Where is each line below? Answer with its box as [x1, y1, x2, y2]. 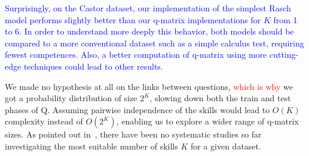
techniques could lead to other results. [23, 60, 163, 72]
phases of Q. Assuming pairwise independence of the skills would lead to [5, 103, 270, 116]
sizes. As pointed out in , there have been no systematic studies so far [5, 128, 262, 141]
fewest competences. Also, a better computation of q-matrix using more [5, 48, 267, 61]
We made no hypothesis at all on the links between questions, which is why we [5, 80, 293, 92]
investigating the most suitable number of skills [5, 139, 178, 152]
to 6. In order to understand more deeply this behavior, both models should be [5, 25, 294, 38]
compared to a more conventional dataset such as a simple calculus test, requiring [5, 36, 304, 49]
